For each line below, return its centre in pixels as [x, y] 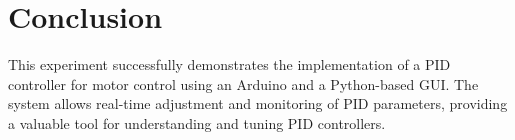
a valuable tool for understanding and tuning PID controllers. [197, 122]
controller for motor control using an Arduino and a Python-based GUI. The [243, 83]
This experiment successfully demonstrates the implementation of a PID [229, 64]
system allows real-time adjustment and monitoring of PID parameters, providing [258, 103]
